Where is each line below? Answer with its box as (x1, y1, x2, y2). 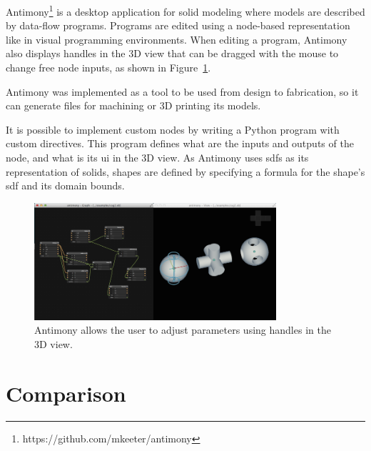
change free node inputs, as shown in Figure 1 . (6, 60, 211, 75)
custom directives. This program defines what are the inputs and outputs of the (6, 136, 354, 151)
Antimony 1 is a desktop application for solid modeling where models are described (6, 2, 365, 19)
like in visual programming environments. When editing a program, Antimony (6, 31, 347, 46)
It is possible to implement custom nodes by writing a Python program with (6, 122, 340, 137)
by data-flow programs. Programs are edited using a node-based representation (6, 18, 350, 33)
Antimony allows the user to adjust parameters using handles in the (34, 322, 331, 337)
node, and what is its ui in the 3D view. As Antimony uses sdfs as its (6, 150, 309, 164)
